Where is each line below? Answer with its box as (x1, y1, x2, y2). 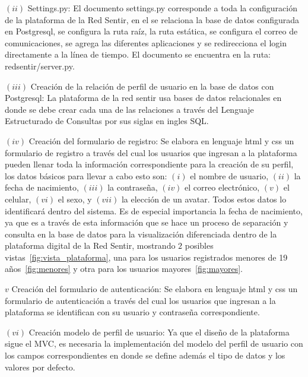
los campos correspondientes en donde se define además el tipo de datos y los (5, 349, 285, 362)
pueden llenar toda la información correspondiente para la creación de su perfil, (5, 158, 294, 170)
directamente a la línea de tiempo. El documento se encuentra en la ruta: (5, 48, 271, 61)
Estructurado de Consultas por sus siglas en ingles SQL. (5, 115, 209, 127)
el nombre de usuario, (190, 169, 269, 182)
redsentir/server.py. (5, 59, 75, 72)
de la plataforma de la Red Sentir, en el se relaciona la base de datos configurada (5, 13, 300, 26)
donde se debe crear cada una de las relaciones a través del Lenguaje (5, 103, 254, 115)
